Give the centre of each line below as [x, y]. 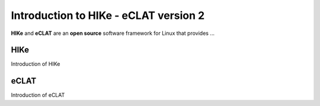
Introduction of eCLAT [38, 95]
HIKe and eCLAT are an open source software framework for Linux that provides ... [113, 33]
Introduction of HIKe [36, 64]
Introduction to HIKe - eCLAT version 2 [108, 15]
